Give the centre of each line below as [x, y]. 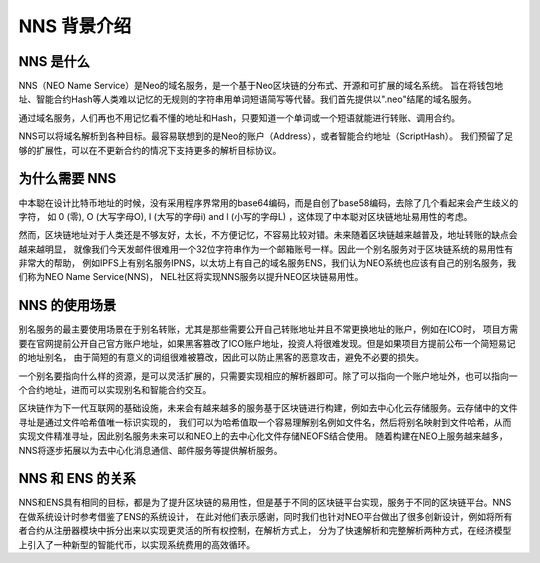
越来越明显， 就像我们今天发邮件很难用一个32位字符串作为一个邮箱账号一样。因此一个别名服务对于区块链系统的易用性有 [266, 249]
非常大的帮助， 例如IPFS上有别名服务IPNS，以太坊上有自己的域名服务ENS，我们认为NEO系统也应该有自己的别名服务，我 [267, 263]
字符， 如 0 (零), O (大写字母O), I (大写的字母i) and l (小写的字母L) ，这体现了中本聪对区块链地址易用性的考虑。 [245, 216]
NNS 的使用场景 [67, 305]
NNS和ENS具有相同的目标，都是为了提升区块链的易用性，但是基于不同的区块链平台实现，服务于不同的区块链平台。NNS [265, 502]
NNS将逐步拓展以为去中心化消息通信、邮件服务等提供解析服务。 [151, 450]
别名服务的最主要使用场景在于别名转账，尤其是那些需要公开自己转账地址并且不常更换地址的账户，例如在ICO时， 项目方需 [268, 329]
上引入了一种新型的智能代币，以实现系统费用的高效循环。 [136, 544]
